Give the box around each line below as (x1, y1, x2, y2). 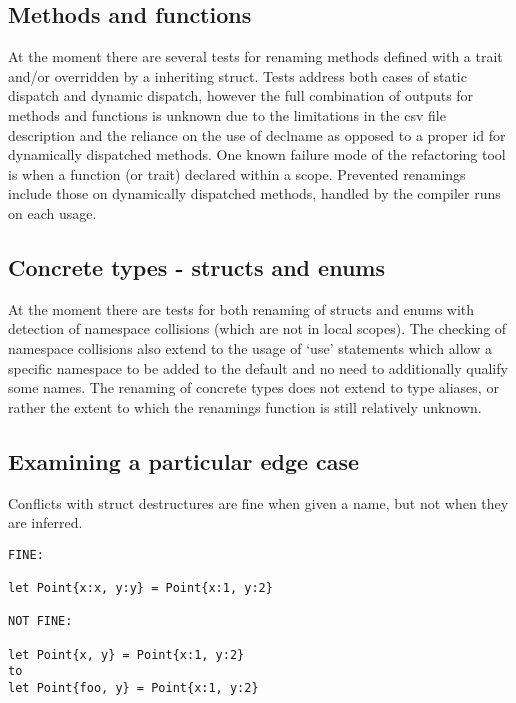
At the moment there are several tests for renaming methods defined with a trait (8, 46, 503, 67)
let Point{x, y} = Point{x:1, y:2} (8, 647, 245, 662)
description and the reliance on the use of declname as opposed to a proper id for (8, 124, 506, 145)
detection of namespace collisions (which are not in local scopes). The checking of (8, 318, 507, 339)
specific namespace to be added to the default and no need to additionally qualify (8, 357, 508, 378)
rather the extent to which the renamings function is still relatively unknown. (8, 396, 482, 417)
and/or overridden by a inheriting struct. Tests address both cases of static (8, 65, 467, 86)
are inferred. (8, 512, 83, 533)
